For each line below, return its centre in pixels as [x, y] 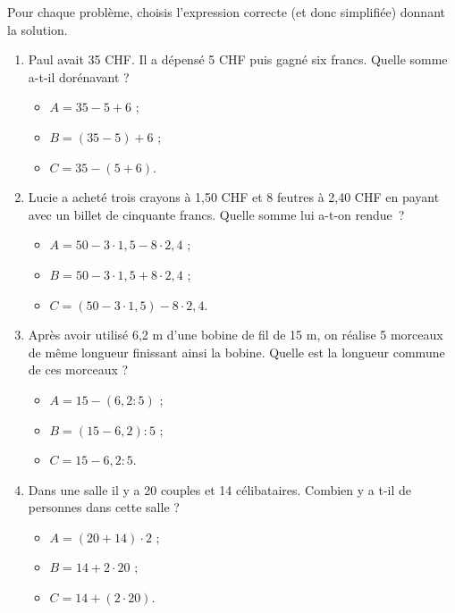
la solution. [38, 29]
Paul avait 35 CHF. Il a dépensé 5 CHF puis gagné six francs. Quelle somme [238, 59]
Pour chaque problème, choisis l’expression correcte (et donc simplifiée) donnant [226, 12]
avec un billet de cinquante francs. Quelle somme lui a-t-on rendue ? [216, 214]
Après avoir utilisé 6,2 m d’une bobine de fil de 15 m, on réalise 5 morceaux [236, 335]
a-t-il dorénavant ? [79, 76]
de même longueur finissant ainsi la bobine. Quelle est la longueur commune [236, 352]
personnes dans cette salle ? [104, 507]
